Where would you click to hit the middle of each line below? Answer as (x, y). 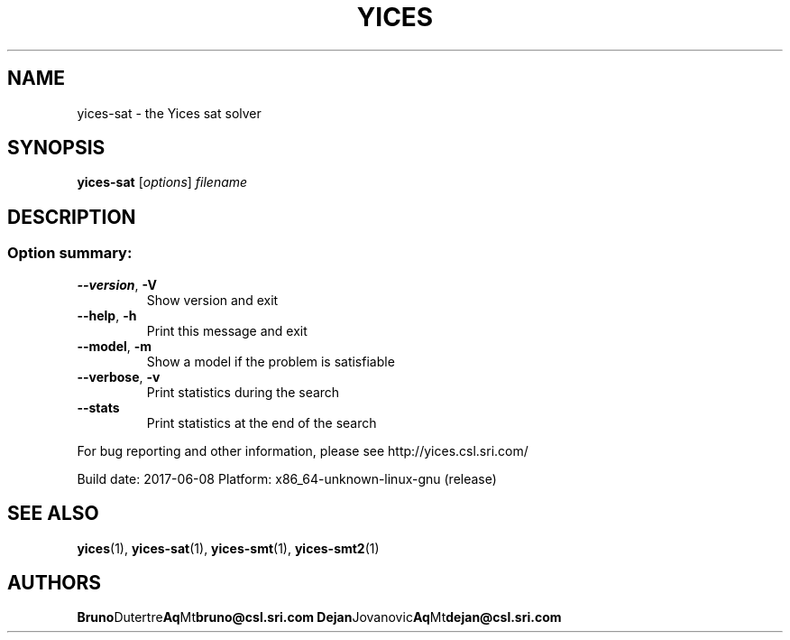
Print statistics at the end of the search (262, 422)
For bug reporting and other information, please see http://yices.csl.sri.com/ (303, 450)
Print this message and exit (227, 330)
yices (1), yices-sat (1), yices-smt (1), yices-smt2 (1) (228, 548)
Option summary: (70, 253)
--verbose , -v (119, 376)
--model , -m (115, 346)
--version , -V (117, 284)
